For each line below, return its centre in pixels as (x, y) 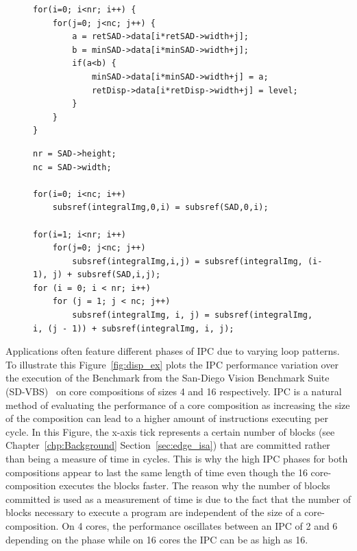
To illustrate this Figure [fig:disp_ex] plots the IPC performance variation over (172, 364)
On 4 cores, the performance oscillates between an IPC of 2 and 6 (200, 525)
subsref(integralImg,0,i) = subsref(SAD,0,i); (160, 208)
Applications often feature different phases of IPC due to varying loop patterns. (173, 351)
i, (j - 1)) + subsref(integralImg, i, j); (134, 328)
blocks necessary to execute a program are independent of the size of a (153, 512)
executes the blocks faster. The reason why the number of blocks (195, 485)
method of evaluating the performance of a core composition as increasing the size (178, 405)
